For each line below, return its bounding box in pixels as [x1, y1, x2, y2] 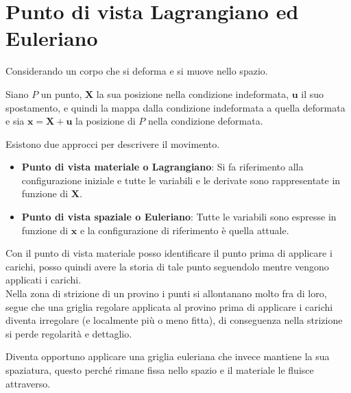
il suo [301, 86, 324, 101]
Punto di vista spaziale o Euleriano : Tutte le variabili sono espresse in [21, 210, 337, 224]
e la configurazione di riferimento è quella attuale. [80, 223, 289, 237]
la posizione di [75, 114, 136, 128]
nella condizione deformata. [147, 114, 263, 128]
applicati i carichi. [5, 272, 82, 287]
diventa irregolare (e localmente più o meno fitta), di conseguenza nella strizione [5, 313, 343, 327]
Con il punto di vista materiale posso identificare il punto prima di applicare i [5, 246, 332, 260]
